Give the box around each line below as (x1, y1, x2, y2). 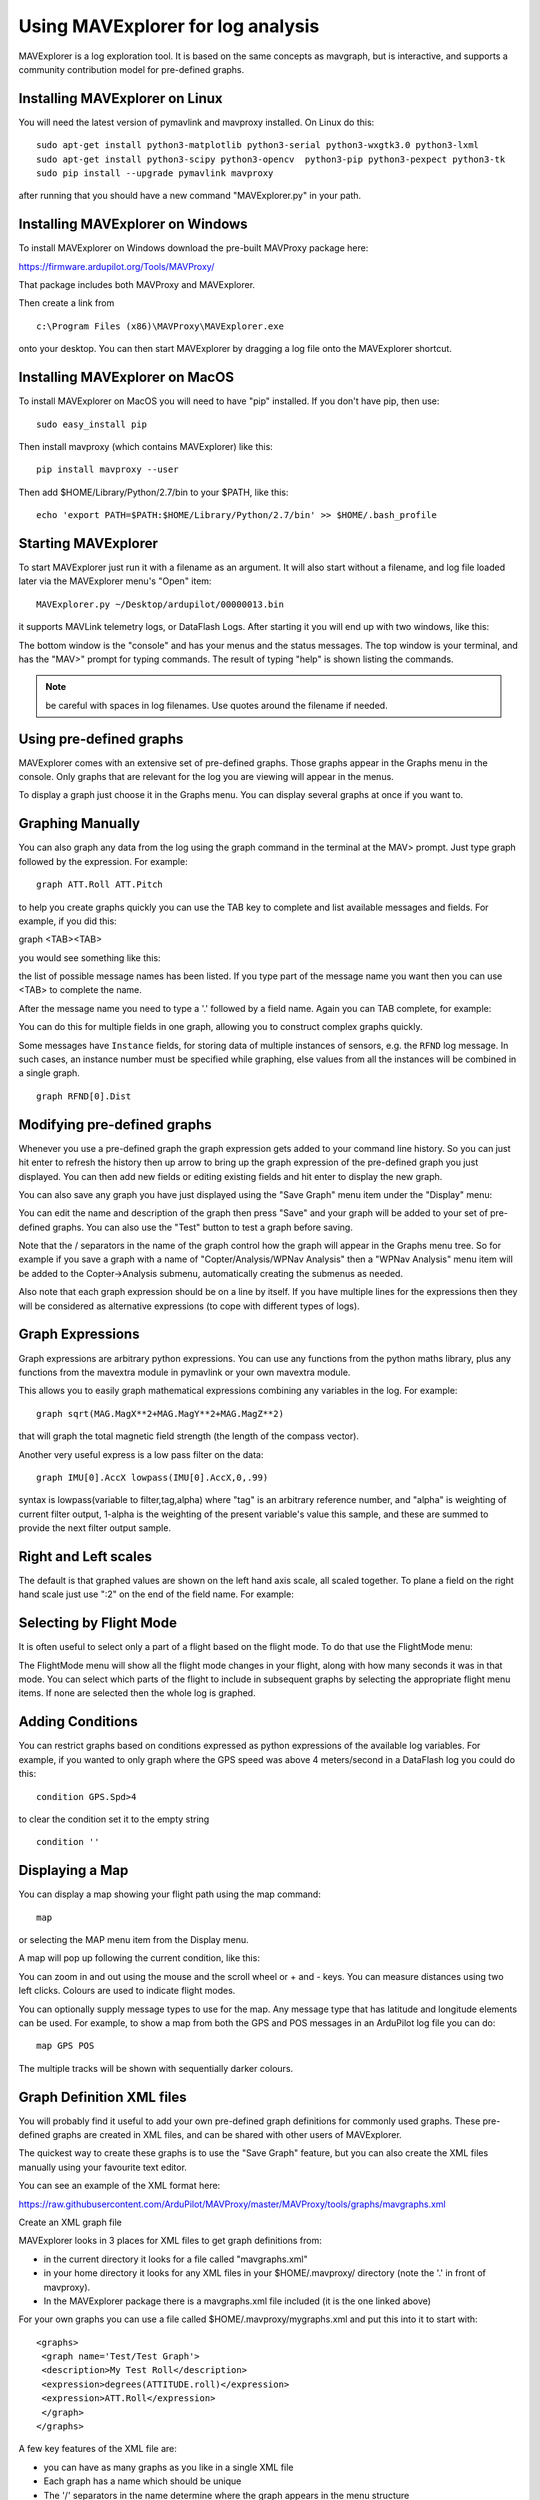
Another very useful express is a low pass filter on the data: (18, 1448, 264, 1460)
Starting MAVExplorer (18, 535, 159, 552)
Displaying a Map (18, 1862, 129, 1879)
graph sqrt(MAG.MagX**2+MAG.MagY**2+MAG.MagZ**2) (36, 1408, 285, 1419)
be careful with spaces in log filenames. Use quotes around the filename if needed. (45, 699, 389, 711)
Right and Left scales (18, 1548, 153, 1565)
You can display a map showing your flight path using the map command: (18, 1888, 322, 1900)
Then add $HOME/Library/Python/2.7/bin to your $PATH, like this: (18, 486, 289, 498)
